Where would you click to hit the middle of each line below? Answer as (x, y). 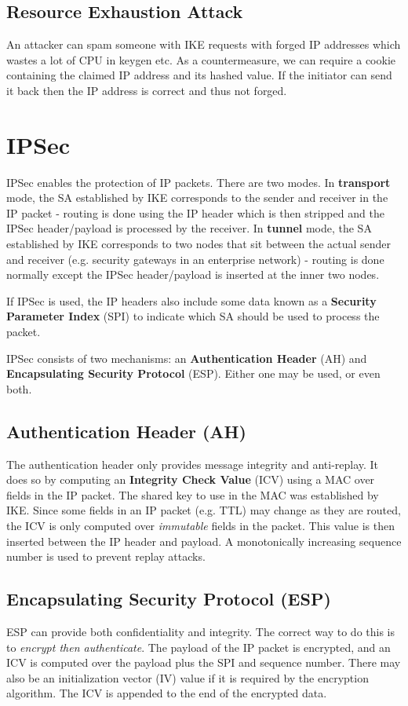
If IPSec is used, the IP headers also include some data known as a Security (191, 300)
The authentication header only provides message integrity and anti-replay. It (193, 464)
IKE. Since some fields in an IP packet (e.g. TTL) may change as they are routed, (204, 510)
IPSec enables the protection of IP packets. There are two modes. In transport (199, 182)
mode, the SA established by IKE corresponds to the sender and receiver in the (197, 198)
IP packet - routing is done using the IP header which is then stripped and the (195, 212)
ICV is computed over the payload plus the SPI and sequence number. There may (204, 662)
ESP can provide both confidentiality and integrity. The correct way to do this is (201, 631)
